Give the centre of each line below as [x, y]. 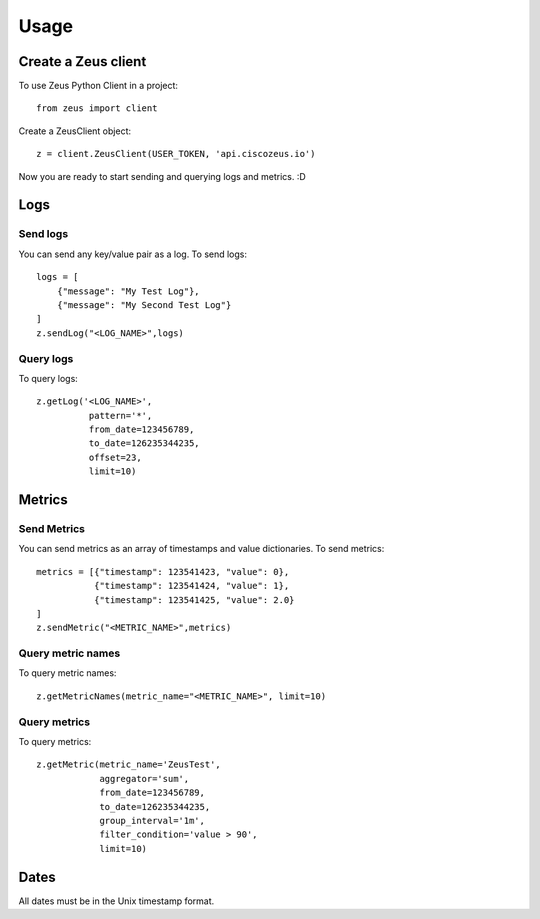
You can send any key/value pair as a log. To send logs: [133, 254]
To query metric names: [67, 673]
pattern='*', [120, 415]
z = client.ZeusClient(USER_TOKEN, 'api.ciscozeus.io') [176, 154]
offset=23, [115, 457]
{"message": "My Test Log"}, [128, 291]
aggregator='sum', [144, 778]
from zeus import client [97, 108]
